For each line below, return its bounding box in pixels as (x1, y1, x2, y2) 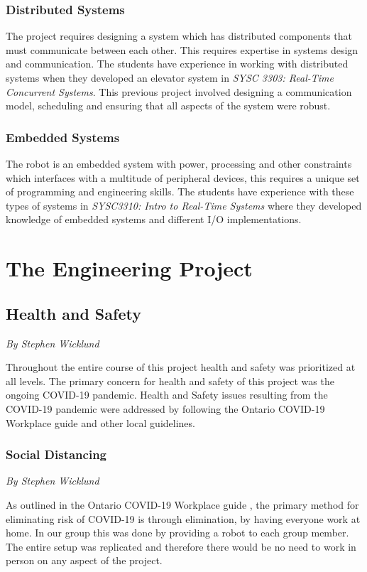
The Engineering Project (6, 254, 253, 283)
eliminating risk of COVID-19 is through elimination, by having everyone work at (6, 511, 361, 526)
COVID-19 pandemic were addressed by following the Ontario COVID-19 (6, 401, 325, 416)
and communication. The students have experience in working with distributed (6, 56, 349, 71)
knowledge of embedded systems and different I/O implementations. (6, 212, 302, 227)
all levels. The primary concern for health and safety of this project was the (6, 373, 334, 388)
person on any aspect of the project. (6, 553, 163, 568)
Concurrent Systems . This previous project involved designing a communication (6, 84, 352, 99)
